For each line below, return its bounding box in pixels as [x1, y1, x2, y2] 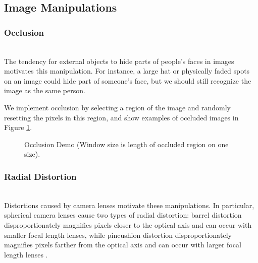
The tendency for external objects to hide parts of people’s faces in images [4, 55, 234, 66]
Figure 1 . [4, 122, 32, 133]
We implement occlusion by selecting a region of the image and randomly [4, 102, 231, 112]
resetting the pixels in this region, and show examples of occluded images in [4, 112, 239, 122]
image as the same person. [4, 85, 85, 96]
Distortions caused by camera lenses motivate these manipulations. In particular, [4, 200, 254, 210]
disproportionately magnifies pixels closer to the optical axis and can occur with [4, 219, 252, 230]
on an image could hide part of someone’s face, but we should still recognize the [4, 75, 251, 86]
